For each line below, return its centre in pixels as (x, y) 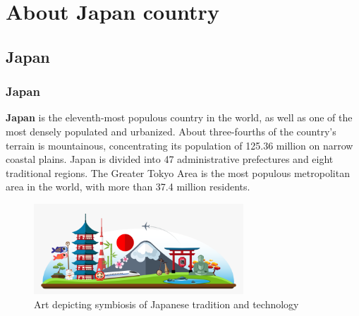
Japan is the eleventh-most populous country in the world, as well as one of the (179, 117)
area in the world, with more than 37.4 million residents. (128, 187)
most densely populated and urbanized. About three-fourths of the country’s (171, 131)
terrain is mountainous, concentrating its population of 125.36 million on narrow (179, 145)
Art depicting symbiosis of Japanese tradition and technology (166, 304)
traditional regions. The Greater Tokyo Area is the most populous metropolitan (178, 172)
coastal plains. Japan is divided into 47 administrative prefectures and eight (170, 159)
